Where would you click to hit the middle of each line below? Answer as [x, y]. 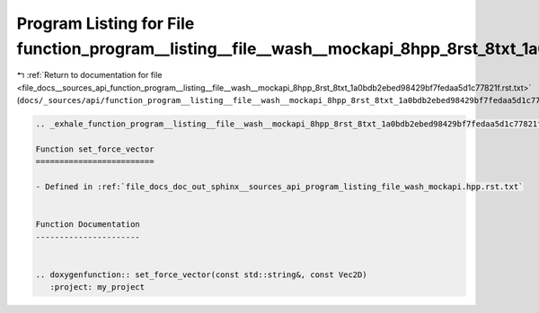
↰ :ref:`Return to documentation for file [89, 75]
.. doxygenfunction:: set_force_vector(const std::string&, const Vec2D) [201, 274]
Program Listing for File [106, 23]
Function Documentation [88, 225]
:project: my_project [97, 287]
